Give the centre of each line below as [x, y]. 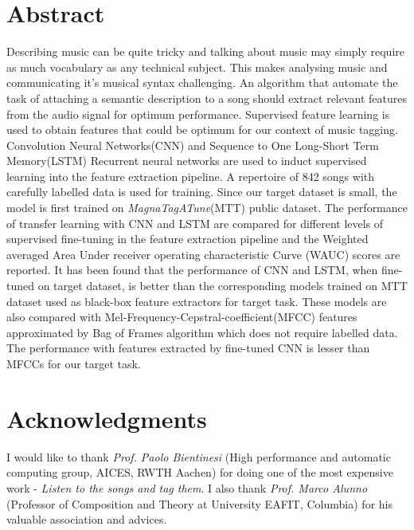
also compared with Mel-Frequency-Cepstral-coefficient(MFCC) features [182, 317]
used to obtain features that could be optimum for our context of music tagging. [202, 130]
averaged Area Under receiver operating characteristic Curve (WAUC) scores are [203, 254]
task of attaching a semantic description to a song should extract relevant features [207, 98]
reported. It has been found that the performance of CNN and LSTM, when [192, 270]
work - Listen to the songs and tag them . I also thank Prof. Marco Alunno [187, 487]
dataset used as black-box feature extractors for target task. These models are [197, 301]
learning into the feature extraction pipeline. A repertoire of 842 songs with [191, 176]
